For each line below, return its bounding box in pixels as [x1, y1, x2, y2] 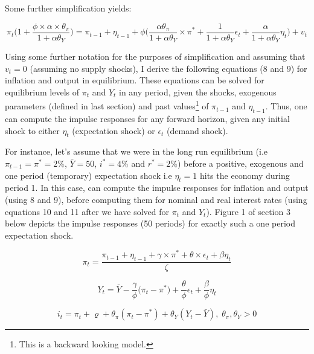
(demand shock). [167, 124, 228, 137]
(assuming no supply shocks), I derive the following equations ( [30, 62, 263, 74]
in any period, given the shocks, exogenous [119, 85, 277, 98]
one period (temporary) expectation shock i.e [5, 169, 172, 181]
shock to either [5, 124, 60, 137]
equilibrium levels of [5, 85, 80, 98]
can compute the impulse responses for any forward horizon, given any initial [5, 112, 290, 124]
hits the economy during [199, 169, 290, 181]
